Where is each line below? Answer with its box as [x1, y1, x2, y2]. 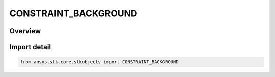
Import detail [9, 43, 51, 51]
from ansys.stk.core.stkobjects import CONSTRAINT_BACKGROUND [20, 59, 179, 65]
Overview [9, 27, 41, 35]
